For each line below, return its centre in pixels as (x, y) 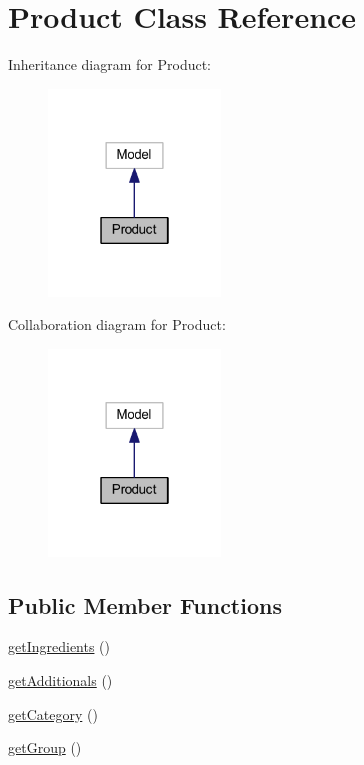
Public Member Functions (145, 604)
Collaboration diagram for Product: (117, 324)
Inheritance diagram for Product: (109, 64)
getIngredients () (59, 646)
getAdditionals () (60, 680)
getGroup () (45, 747)
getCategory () (53, 713)
